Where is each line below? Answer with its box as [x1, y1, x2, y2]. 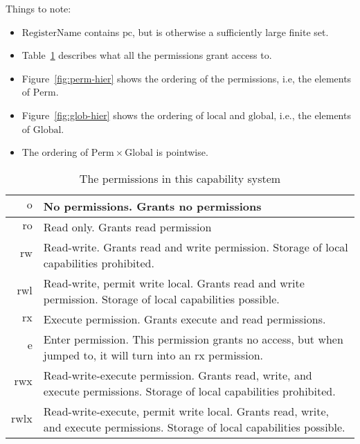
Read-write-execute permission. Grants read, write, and [43, 366, 312, 383]
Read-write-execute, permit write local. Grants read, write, [43, 402, 329, 419]
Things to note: [6, 1, 71, 15]
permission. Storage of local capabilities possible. [43, 290, 280, 307]
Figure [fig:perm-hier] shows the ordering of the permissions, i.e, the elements [21, 71, 352, 85]
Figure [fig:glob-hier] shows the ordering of [21, 107, 204, 122]
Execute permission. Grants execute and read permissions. [43, 310, 326, 327]
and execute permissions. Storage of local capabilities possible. [43, 418, 345, 435]
